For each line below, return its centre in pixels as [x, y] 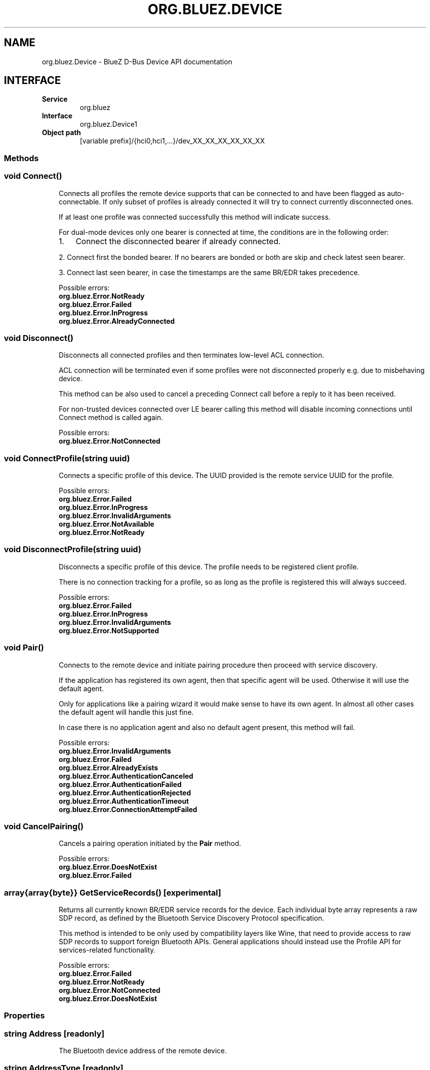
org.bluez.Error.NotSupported [109, 630]
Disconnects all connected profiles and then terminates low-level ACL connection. [191, 355]
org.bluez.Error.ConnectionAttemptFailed [128, 809]
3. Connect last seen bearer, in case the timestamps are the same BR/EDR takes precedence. [209, 272]
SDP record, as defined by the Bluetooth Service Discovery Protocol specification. [191, 918]
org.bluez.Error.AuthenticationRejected [125, 792]
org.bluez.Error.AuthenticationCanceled [126, 776]
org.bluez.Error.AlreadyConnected [117, 321]
